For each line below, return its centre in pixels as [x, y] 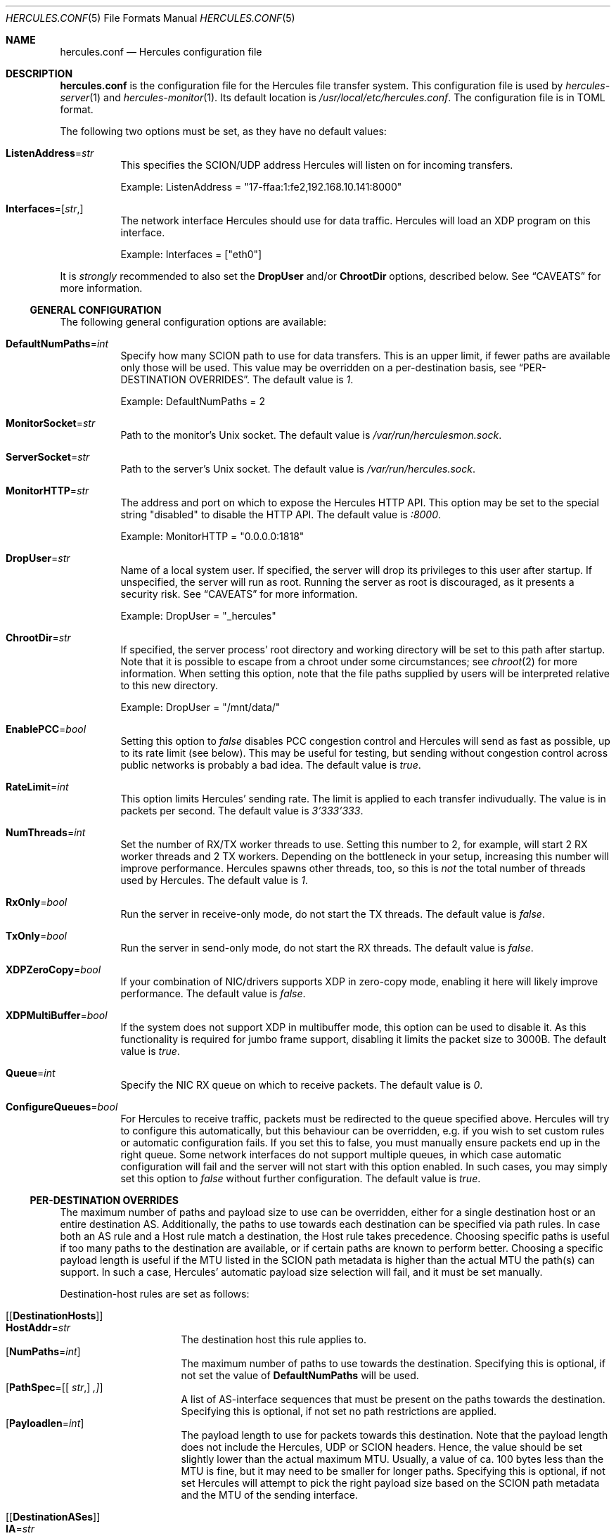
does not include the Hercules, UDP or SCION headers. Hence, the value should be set [382, 1447]
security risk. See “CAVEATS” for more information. [239, 594]
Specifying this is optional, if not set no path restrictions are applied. [339, 1411]
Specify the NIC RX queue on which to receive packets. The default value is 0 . [302, 1085]
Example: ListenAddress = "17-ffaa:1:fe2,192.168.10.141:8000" [261, 187]
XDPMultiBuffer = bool [57, 1015]
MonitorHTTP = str [47, 491]
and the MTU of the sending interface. [269, 1495]
